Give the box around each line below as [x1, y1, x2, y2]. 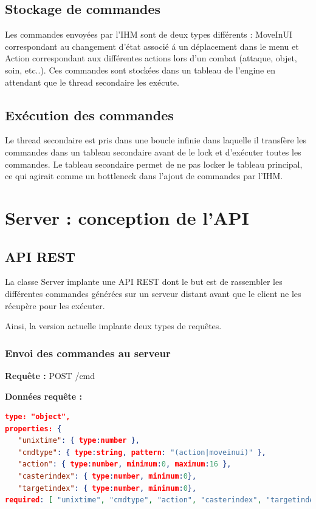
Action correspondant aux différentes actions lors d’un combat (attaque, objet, [5, 52, 297, 64]
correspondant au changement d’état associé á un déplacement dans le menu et [5, 39, 299, 52]
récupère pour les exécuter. [5, 299, 105, 312]
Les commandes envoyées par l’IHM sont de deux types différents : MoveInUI [5, 28, 293, 41]
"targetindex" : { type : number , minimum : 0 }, [18, 483, 197, 493]
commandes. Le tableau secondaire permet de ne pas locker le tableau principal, [5, 157, 303, 170]
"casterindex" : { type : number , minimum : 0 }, [18, 472, 197, 481]
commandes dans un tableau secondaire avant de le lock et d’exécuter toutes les [5, 145, 301, 158]
